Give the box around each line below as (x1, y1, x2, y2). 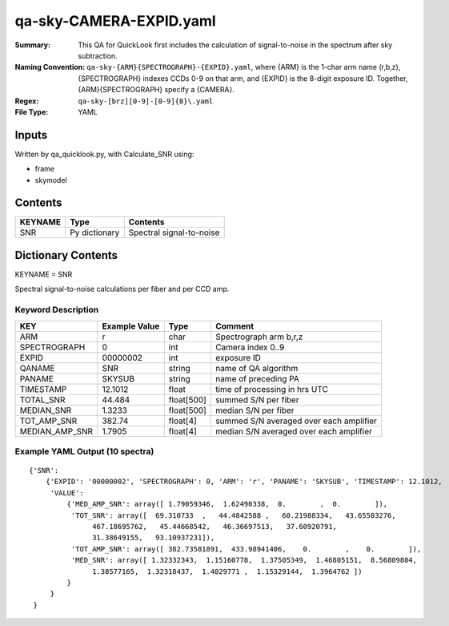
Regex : (14, 96, 39, 106)
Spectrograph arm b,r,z (214, 331, 303, 342)
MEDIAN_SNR (19, 405, 72, 416)
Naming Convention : (14, 63, 86, 72)
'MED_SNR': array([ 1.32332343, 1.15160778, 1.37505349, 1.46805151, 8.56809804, (70, 555, 418, 565)
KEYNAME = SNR (14, 269, 73, 279)
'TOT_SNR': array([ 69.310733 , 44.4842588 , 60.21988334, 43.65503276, (70, 511, 396, 520)
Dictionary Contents (14, 248, 118, 262)
